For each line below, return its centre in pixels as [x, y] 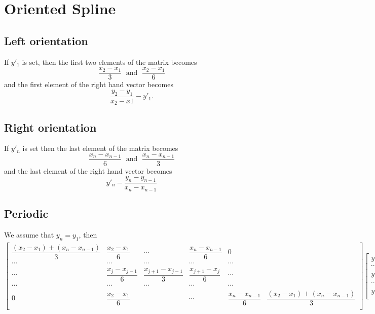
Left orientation [46, 40]
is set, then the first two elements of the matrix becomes [109, 62]
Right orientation [50, 127]
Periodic [26, 213]
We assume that [29, 235]
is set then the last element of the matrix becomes [100, 148]
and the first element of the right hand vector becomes [89, 84]
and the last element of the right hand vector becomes [88, 170]
